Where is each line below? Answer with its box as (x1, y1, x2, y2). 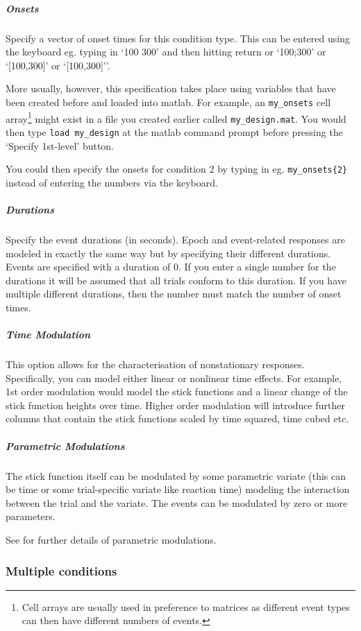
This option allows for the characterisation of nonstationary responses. (6, 357, 305, 372)
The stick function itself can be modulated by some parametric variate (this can (6, 468, 346, 483)
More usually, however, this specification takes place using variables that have (6, 81, 336, 96)
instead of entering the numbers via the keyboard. (6, 175, 218, 189)
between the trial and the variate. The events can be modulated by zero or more (6, 495, 348, 510)
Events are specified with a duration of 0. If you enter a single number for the (6, 259, 336, 274)
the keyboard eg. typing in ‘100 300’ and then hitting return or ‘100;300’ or (6, 44, 326, 59)
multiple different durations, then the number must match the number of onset (6, 286, 342, 301)
